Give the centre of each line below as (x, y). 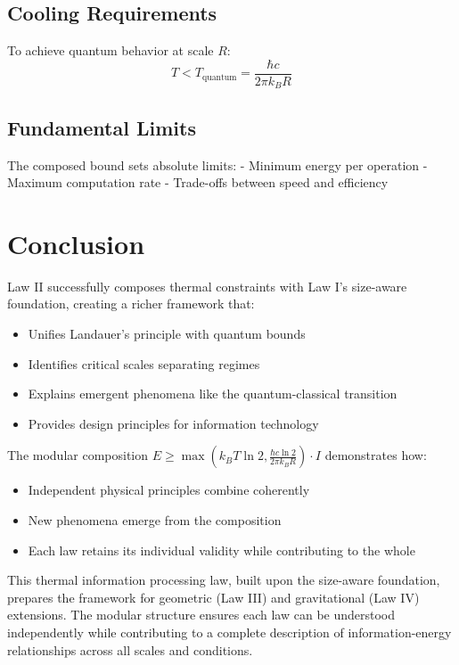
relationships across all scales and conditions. (130, 649)
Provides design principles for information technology (173, 423)
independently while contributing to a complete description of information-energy (229, 632)
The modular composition (78, 455)
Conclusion (76, 243)
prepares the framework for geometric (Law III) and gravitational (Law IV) (213, 597)
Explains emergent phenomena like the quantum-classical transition (213, 394)
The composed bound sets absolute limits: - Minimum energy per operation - (217, 164)
